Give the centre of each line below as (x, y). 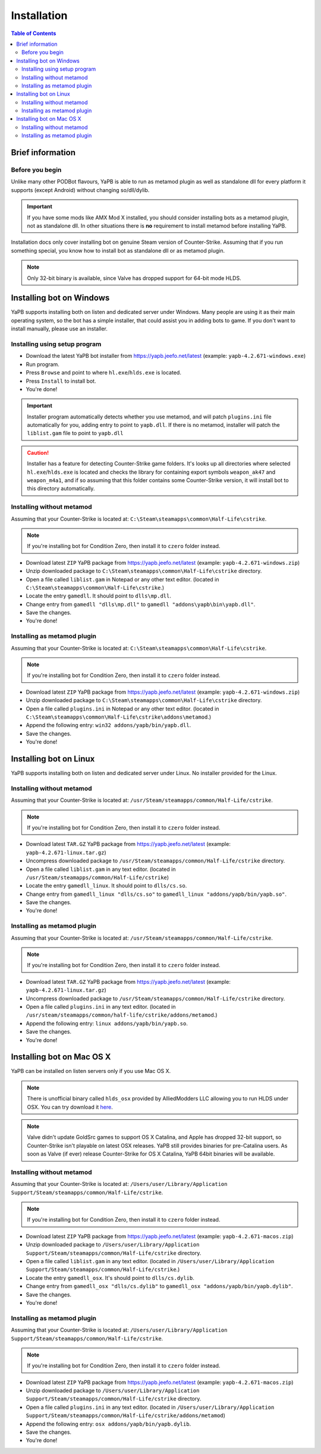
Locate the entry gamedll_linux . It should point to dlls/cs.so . (106, 886)
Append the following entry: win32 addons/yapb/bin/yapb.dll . (108, 725)
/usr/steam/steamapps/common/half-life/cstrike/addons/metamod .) (122, 1015)
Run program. (43, 364)
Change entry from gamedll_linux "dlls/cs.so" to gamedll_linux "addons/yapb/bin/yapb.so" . (156, 894)
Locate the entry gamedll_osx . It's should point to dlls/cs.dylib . (110, 1277)
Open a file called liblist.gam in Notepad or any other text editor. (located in (122, 579)
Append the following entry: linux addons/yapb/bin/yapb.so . (107, 1023)
